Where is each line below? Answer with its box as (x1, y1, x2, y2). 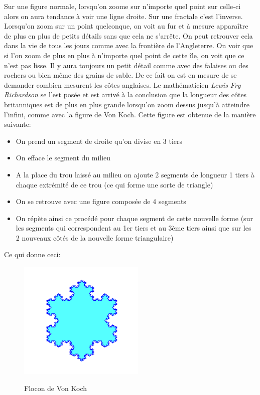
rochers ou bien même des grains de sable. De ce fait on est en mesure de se (4, 70, 237, 80)
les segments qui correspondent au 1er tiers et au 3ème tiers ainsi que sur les (16, 223, 251, 233)
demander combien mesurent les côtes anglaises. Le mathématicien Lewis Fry (4, 79, 241, 90)
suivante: (4, 119, 31, 129)
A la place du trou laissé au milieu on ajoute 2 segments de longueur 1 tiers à (16, 169, 254, 179)
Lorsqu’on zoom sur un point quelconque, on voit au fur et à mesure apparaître (4, 21, 248, 31)
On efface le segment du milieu (16, 152, 111, 163)
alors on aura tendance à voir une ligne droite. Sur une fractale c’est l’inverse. (4, 11, 243, 21)
